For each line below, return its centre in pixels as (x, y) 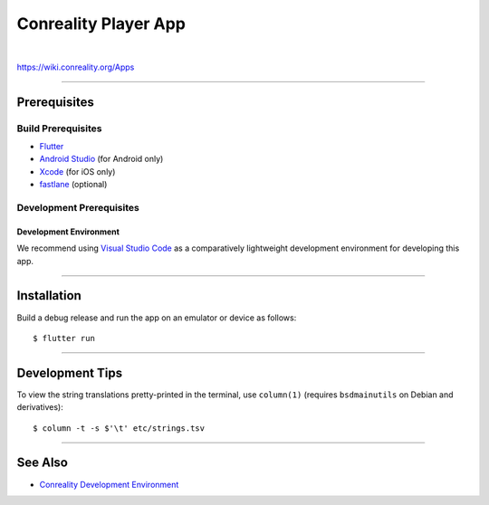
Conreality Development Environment (109, 484)
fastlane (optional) (73, 185)
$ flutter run (64, 338)
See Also (42, 463)
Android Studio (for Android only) (101, 159)
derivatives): (40, 407)
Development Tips (69, 372)
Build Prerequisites (59, 129)
